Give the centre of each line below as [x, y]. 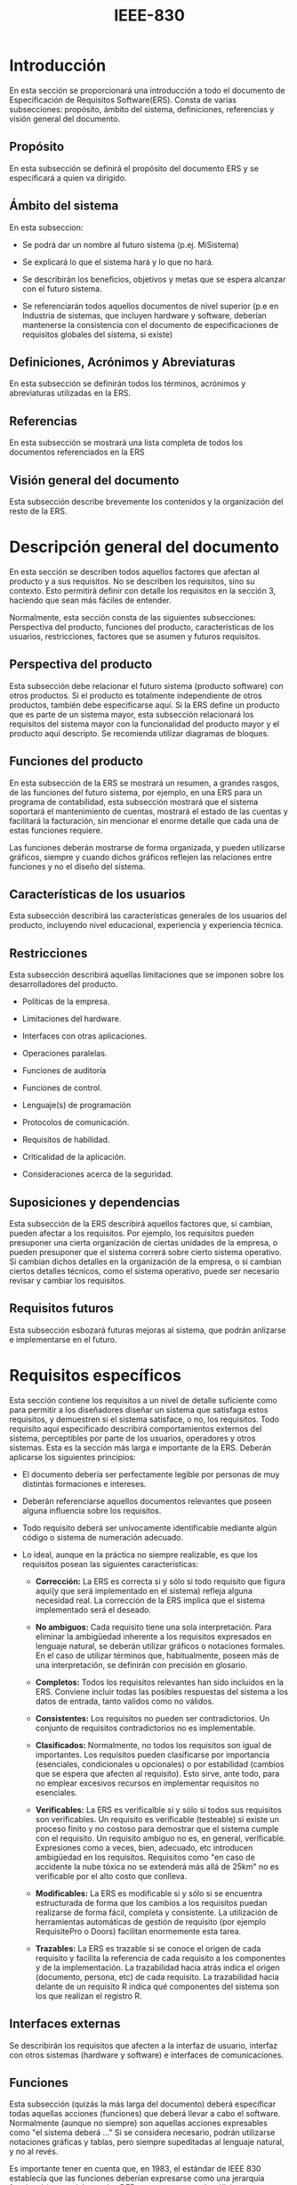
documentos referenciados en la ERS [77, 452]
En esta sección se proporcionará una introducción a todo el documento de [147, 90]
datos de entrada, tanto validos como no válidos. [125, 1701]
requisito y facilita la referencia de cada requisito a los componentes [161, 1958]
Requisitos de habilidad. [66, 1140]
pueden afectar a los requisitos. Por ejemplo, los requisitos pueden [132, 1233]
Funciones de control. [62, 1088]
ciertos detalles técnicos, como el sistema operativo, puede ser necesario [144, 1271]
